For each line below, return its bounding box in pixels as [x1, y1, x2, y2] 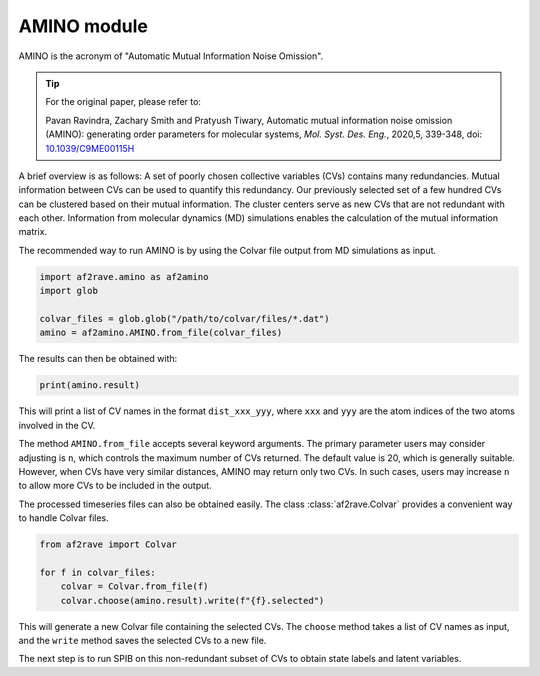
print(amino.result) [39, 380, 140, 391]
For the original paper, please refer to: [45, 96, 202, 108]
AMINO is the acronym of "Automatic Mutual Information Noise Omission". [18, 50, 324, 62]
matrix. [18, 226, 48, 238]
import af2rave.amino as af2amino [39, 271, 209, 282]
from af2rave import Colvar [39, 539, 177, 550]
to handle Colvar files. [18, 512, 109, 524]
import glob [39, 285, 99, 297]
